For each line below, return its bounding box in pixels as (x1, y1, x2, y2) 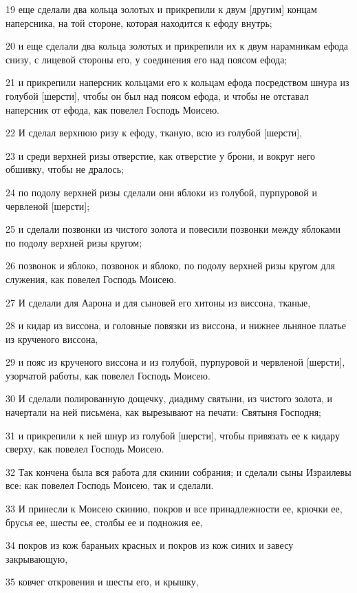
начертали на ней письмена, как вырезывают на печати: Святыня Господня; (6, 405, 321, 419)
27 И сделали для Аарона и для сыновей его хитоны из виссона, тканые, (6, 295, 311, 309)
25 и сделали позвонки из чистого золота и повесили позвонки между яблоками (6, 222, 340, 236)
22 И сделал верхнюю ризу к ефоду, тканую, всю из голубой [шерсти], (6, 125, 303, 140)
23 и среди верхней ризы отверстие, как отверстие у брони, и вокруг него (6, 148, 316, 163)
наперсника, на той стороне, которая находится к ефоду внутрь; (6, 15, 272, 30)
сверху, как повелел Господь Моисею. (6, 441, 164, 456)
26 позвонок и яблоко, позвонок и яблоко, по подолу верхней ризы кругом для (6, 258, 335, 273)
